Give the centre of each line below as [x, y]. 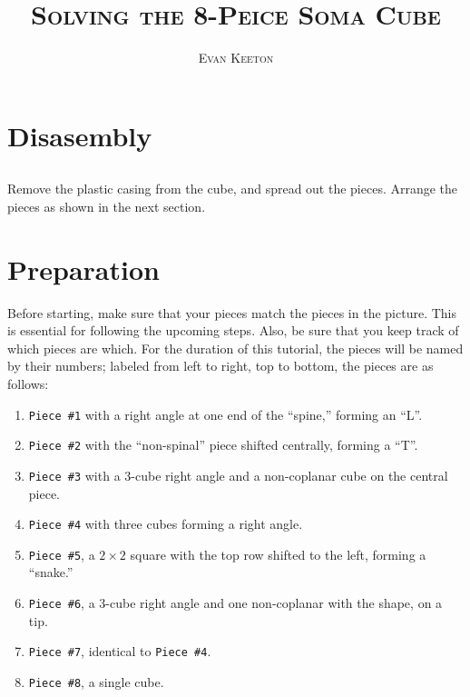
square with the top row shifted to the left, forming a [278, 554]
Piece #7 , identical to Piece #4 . [120, 651]
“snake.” [51, 572]
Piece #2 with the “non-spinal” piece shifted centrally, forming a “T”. [223, 445]
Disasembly [80, 135]
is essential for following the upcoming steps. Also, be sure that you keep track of [233, 330]
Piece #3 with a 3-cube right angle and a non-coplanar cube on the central [238, 475]
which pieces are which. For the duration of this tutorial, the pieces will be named [235, 348]
